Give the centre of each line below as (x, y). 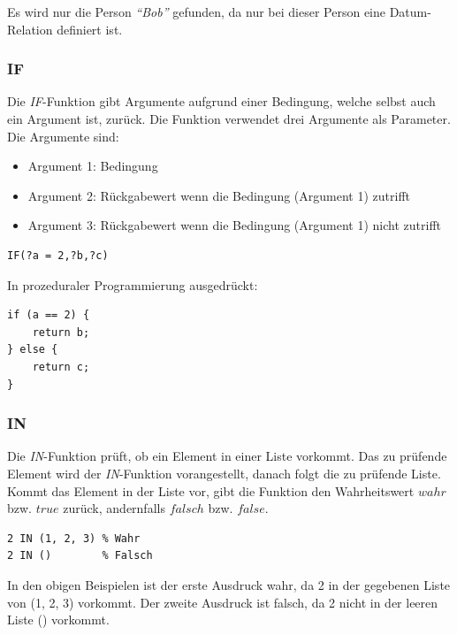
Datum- (410, 11)
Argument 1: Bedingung (93, 166)
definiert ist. (90, 29)
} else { (33, 350)
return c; (61, 367)
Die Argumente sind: (63, 136)
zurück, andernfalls (114, 508)
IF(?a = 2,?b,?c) (58, 255)
